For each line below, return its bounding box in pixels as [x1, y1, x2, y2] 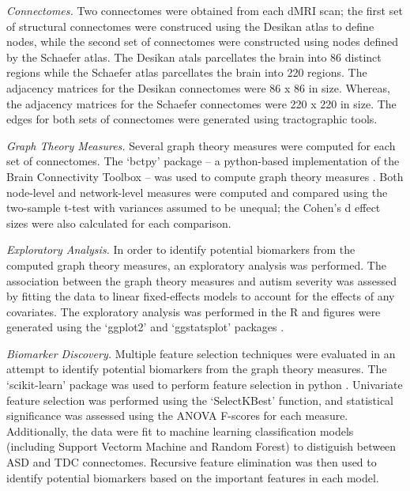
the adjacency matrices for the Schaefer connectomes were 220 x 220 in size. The [6, 95, 397, 111]
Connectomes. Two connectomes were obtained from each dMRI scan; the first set [6, 2, 403, 18]
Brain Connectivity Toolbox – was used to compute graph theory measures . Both [6, 168, 404, 184]
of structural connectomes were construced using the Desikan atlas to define [6, 17, 374, 34]
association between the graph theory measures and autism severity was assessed [6, 272, 397, 289]
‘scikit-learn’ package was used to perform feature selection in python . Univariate [6, 376, 403, 393]
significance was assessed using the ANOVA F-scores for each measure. [6, 407, 348, 424]
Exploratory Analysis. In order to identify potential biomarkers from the [6, 241, 355, 258]
